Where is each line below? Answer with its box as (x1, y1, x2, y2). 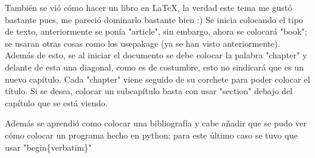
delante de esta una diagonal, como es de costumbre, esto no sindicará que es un (5, 60, 304, 73)
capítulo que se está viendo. (5, 96, 108, 109)
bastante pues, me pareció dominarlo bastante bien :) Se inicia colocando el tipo (5, 13, 303, 26)
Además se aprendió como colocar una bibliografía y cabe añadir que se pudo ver (5, 117, 307, 129)
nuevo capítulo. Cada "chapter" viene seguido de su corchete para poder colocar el (5, 72, 310, 85)
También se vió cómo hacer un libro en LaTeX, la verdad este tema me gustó (5, 1, 292, 13)
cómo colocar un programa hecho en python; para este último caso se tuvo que (5, 128, 298, 141)
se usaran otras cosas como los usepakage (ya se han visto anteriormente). (5, 36, 280, 49)
